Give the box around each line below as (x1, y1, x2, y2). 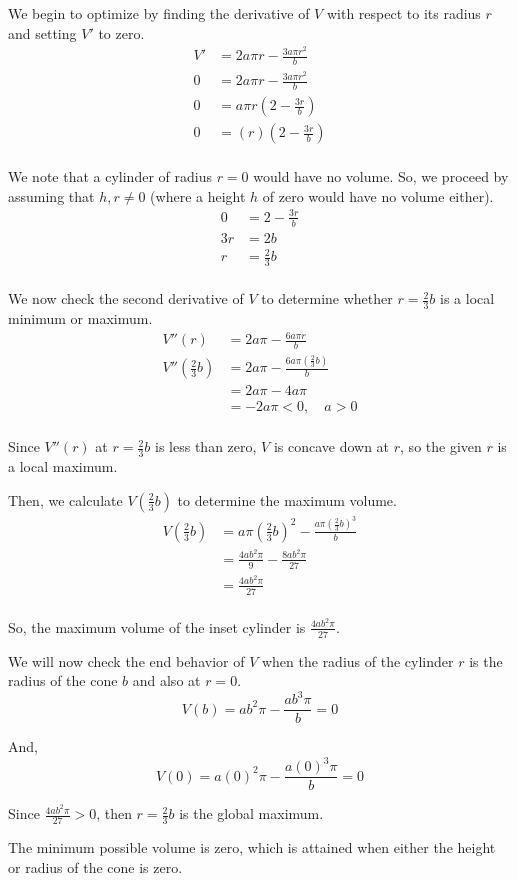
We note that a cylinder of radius (8, 166, 212, 187)
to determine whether (261, 288, 393, 309)
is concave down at (273, 436, 390, 457)
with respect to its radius (326, 3, 481, 23)
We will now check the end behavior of (8, 650, 245, 671)
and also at (132, 670, 201, 691)
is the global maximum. (179, 803, 324, 824)
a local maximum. (8, 456, 118, 477)
